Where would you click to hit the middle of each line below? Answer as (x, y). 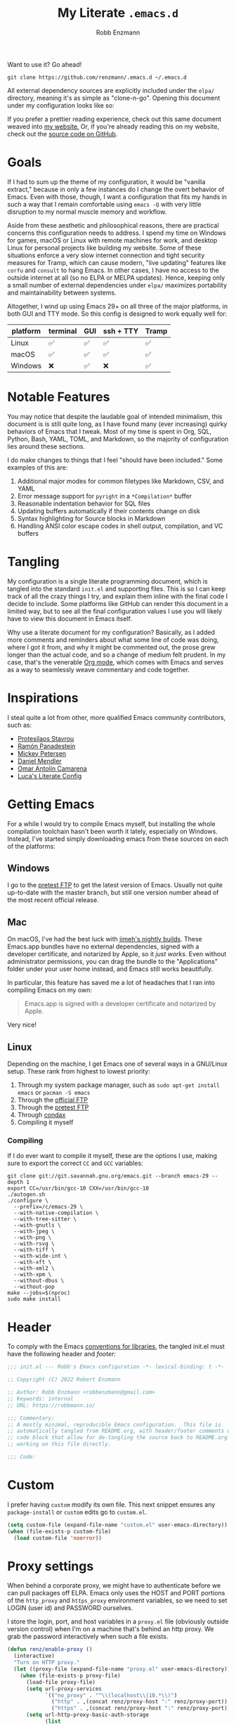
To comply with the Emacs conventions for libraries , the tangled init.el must (116, 1346)
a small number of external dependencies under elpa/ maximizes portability (117, 285)
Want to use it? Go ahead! (45, 64)
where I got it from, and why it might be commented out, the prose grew (111, 647)
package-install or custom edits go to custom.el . (77, 1512)
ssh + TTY (121, 330)
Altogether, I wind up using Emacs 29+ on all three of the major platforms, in (118, 306)
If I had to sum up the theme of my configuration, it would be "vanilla (106, 181)
